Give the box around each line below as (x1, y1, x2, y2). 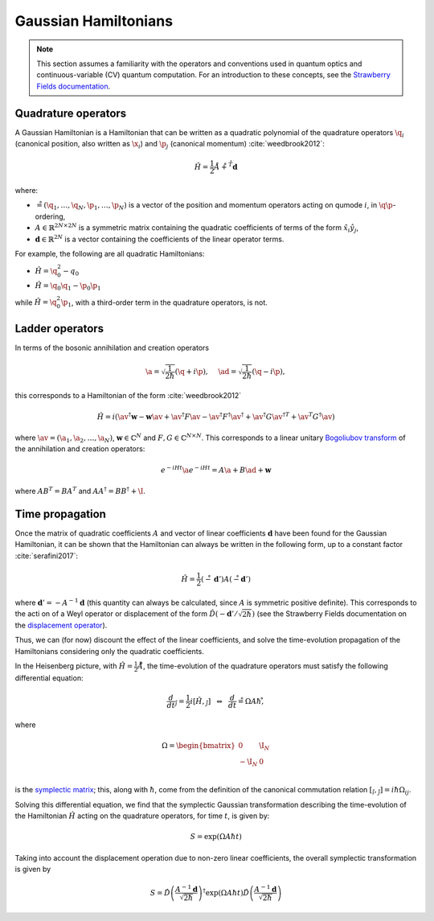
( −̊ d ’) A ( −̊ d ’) (201, 574, 251, 583)
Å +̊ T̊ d (214, 161, 238, 171)
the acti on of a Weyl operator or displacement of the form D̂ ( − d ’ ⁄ (14, 608, 237, 619)
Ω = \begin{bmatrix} (162, 741, 236, 750)
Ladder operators (14, 322, 104, 335)
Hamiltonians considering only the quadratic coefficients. (14, 646, 204, 656)
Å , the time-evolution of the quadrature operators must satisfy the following (137, 661, 389, 671)
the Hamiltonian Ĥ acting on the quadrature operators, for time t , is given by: (14, 811, 270, 820)
